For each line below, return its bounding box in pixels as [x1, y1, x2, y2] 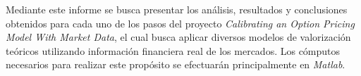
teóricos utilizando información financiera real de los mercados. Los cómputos [6, 43, 341, 58]
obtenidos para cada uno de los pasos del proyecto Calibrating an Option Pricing [6, 15, 355, 30]
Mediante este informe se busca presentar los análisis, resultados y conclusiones [6, 2, 348, 16]
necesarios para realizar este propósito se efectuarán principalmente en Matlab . [6, 57, 345, 72]
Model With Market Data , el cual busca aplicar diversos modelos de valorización [6, 30, 351, 44]
